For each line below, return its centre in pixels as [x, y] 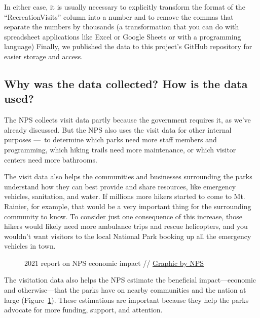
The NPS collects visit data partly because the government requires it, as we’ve [127, 120]
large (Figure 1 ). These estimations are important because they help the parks [126, 300]
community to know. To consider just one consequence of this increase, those [123, 216]
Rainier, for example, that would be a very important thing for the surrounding [128, 206]
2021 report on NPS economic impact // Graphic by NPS [114, 263]
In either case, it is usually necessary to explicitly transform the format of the [125, 7]
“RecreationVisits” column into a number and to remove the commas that [119, 16]
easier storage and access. [44, 56]
